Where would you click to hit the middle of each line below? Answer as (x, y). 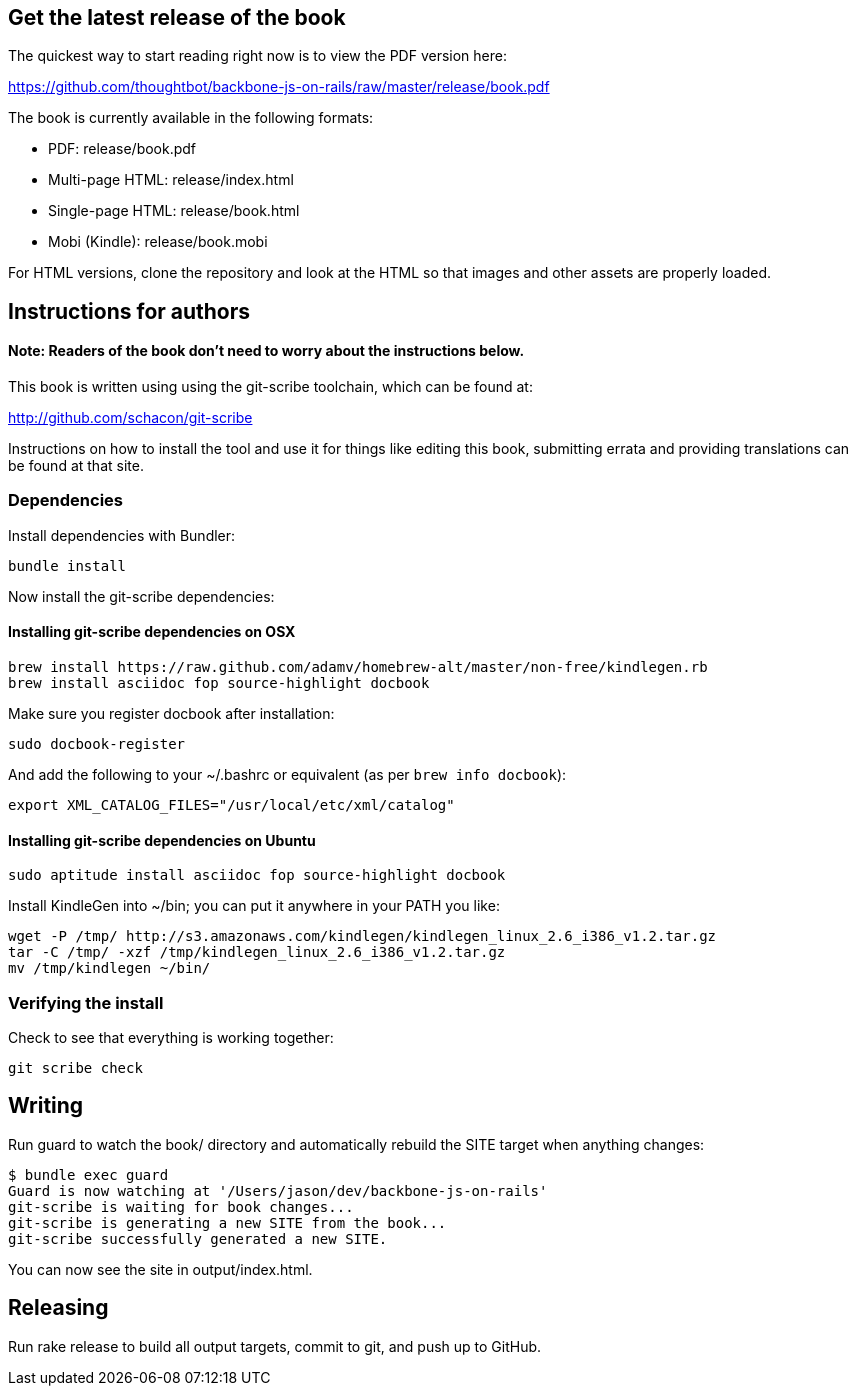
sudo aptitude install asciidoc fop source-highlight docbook (257, 875)
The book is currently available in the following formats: (191, 118)
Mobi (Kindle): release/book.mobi (158, 242)
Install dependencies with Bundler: (122, 535)
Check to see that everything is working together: (171, 1037)
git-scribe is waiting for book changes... (181, 1206)
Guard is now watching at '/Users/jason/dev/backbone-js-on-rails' (278, 1190)
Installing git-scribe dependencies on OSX (152, 632)
